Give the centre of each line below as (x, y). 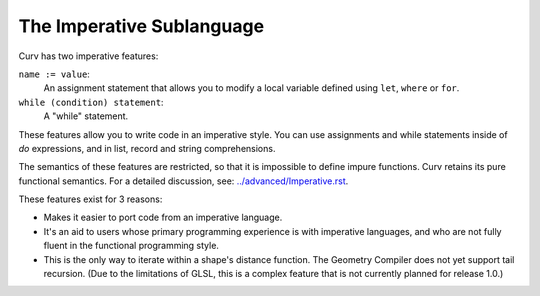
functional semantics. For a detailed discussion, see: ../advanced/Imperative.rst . (183, 181)
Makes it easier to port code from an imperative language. (163, 217)
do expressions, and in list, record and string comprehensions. (147, 148)
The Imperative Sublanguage (141, 26)
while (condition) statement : (91, 102)
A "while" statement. (86, 116)
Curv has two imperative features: (88, 56)
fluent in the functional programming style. (131, 246)
